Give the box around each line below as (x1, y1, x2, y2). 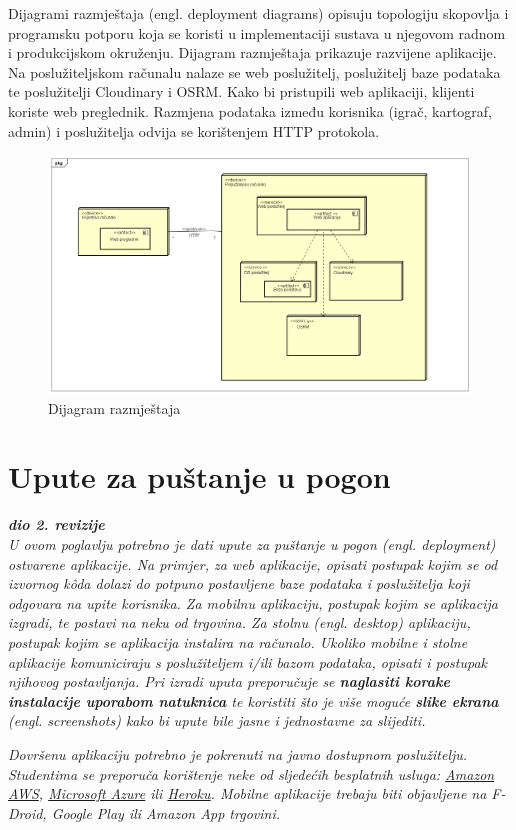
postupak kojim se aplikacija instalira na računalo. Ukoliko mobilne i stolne (8, 631, 468, 652)
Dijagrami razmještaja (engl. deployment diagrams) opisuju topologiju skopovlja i (8, 3, 509, 23)
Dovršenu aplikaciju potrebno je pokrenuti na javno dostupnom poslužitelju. (8, 743, 468, 764)
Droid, (8, 802, 47, 823)
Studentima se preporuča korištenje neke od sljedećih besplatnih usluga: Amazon (8, 763, 495, 784)
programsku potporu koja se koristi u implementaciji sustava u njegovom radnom (8, 22, 506, 43)
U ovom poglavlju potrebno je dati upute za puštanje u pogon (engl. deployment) (8, 533, 496, 554)
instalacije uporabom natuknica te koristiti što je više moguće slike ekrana (8, 690, 499, 711)
